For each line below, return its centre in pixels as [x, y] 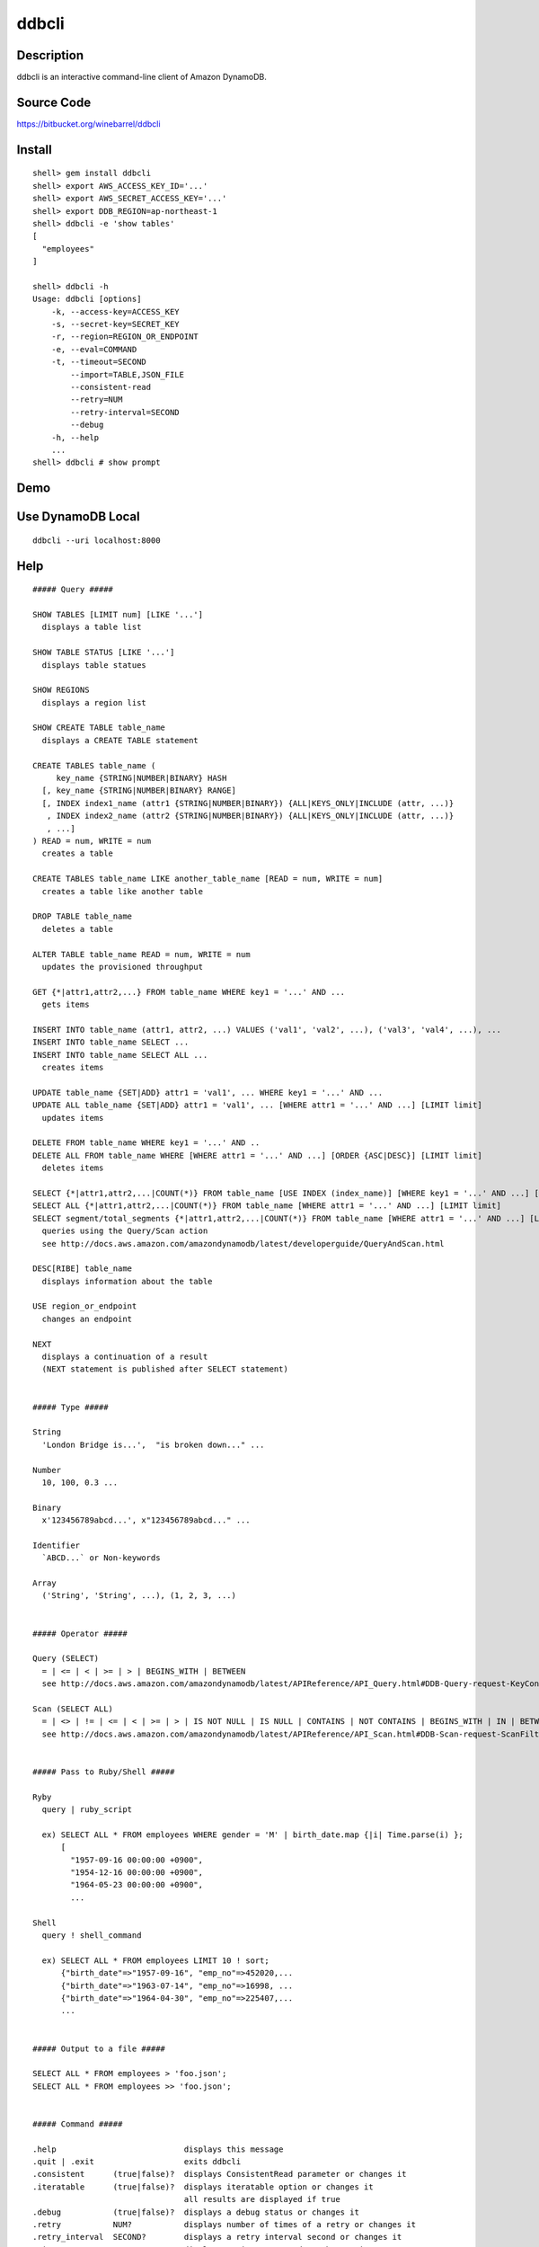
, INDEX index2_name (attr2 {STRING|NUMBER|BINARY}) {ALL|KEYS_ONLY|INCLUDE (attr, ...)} [250, 816]
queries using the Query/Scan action [125, 1231]
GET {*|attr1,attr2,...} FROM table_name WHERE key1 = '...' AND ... [189, 992]
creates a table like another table [123, 891]
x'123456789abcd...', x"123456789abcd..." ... [146, 1520]
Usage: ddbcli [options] [87, 299]
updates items [73, 1118]
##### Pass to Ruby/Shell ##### [104, 1772]
